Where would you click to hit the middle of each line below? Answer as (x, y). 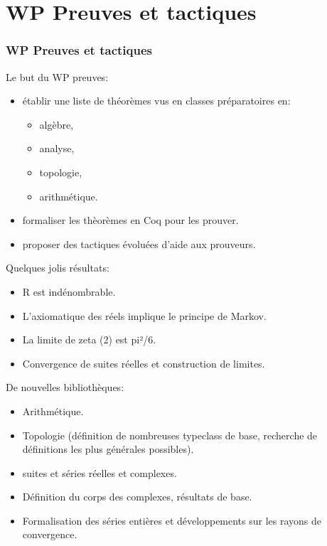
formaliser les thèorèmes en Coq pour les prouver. (130, 220)
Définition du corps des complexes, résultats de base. (137, 497)
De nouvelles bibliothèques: (65, 387)
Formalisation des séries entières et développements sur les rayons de (172, 520)
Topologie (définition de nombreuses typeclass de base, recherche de (170, 435)
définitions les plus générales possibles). (108, 449)
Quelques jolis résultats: (58, 268)
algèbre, (57, 124)
